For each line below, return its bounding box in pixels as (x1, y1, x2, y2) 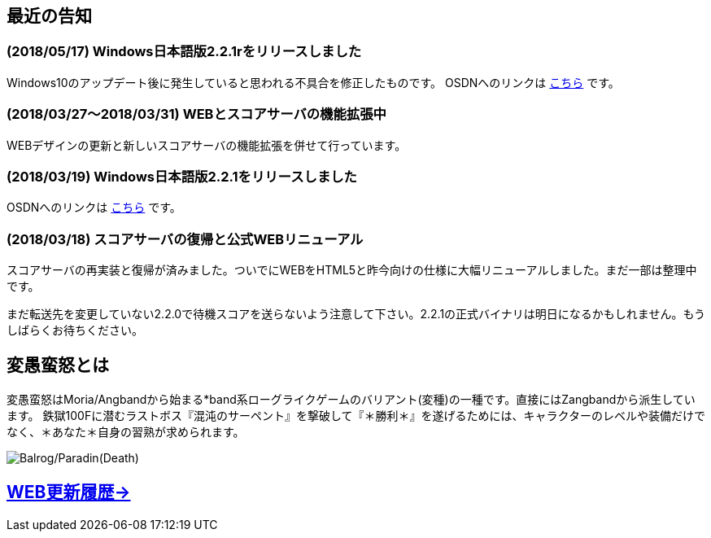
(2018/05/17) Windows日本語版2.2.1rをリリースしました (7, 43, 362, 60)
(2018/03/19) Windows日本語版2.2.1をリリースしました (7, 168, 357, 185)
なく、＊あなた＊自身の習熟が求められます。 (7, 424, 245, 439)
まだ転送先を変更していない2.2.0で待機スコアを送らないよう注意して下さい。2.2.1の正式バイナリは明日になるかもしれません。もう (7, 307, 706, 321)
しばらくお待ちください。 (7, 323, 143, 338)
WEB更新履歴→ (7, 482, 131, 503)
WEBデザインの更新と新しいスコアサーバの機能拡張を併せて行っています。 (7, 138, 407, 152)
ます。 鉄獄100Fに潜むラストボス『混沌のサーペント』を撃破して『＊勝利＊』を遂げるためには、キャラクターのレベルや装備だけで (7, 408, 705, 422)
